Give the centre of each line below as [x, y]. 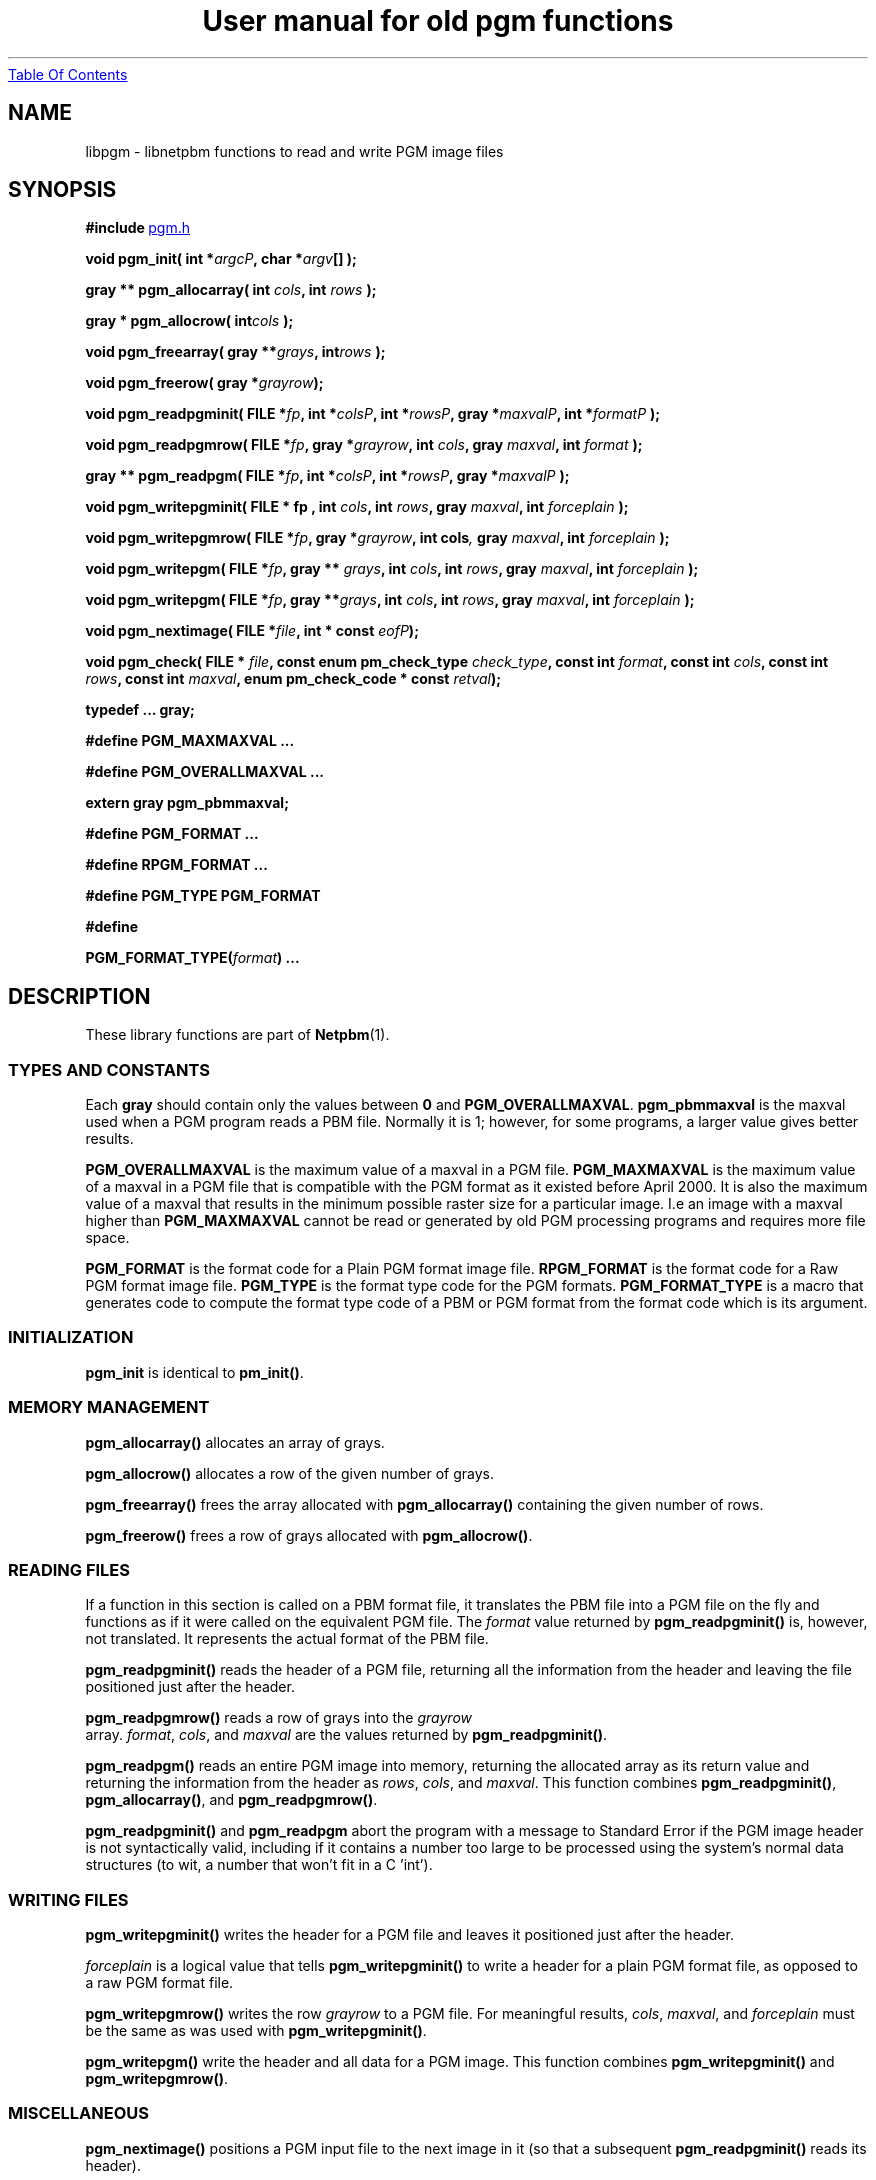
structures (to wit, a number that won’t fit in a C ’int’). [259, 1865]
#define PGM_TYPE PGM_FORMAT [203, 896]
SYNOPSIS [62, 190]
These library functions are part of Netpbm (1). [237, 1035]
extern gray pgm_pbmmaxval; [187, 803]
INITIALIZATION [71, 1337]
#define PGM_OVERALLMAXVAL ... [205, 772]
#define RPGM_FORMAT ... [176, 865]
